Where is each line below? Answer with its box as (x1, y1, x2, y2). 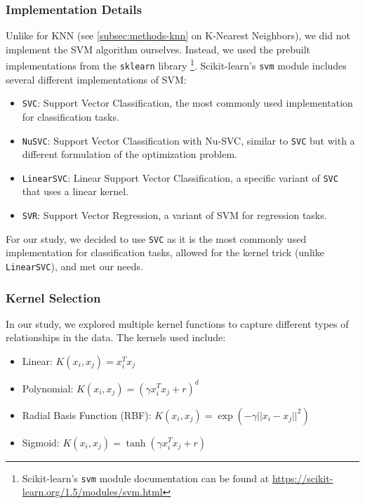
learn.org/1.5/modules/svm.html (22, 484, 163, 499)
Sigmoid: (22, 435, 60, 449)
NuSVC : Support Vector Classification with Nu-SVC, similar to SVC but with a (22, 133, 355, 147)
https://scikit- (272, 470, 333, 485)
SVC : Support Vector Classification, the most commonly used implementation (22, 95, 353, 110)
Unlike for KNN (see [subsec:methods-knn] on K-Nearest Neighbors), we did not (6, 28, 350, 43)
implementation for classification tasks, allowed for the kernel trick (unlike (6, 245, 324, 260)
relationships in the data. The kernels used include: (6, 330, 226, 345)
